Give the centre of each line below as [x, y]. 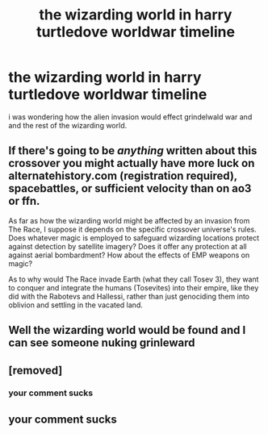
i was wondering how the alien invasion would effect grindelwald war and [130, 117]
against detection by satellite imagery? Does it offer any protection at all [128, 246]
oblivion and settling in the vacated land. [75, 305]
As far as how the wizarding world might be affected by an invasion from [129, 220]
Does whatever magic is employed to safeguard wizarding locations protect [134, 238]
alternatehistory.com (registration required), [123, 176]
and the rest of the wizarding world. [68, 125]
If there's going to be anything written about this [133, 151]
